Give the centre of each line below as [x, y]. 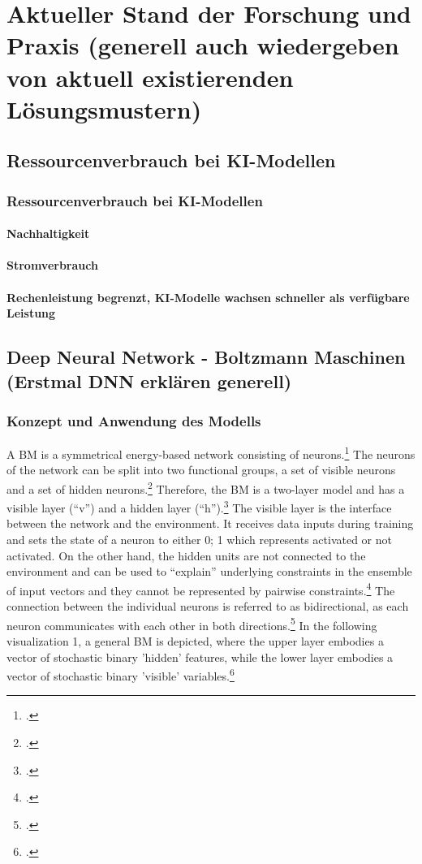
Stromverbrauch [52, 265]
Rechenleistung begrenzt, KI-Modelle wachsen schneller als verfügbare [208, 297]
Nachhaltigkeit [48, 233]
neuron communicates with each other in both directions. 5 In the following [192, 624]
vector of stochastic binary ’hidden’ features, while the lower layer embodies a [200, 657]
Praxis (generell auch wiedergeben [203, 45]
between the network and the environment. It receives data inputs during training [210, 523]
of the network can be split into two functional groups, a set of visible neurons [201, 470]
